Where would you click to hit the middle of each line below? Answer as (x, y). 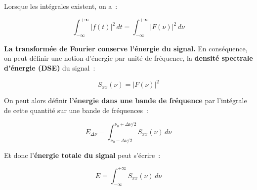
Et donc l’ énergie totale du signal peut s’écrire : (82, 155)
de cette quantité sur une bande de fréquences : (76, 110)
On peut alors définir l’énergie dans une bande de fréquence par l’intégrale (126, 100)
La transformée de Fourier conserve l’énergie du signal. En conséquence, (126, 48)
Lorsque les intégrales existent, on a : (61, 6)
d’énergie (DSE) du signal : (50, 68)
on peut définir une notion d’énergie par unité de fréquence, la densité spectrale (128, 58)
